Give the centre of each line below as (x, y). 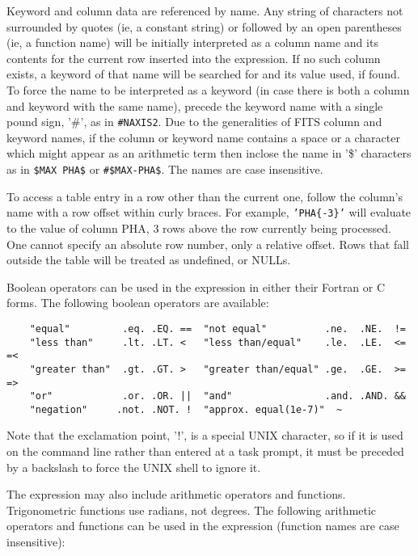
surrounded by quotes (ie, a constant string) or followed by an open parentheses (204, 26)
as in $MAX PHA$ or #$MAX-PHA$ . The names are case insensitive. (165, 169)
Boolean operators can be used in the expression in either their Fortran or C (196, 286)
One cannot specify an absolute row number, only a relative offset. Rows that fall (208, 244)
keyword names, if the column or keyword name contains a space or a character (203, 137)
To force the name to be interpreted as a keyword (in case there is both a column (208, 89)
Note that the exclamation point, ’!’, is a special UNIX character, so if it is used (205, 435)
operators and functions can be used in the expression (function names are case (203, 526)
